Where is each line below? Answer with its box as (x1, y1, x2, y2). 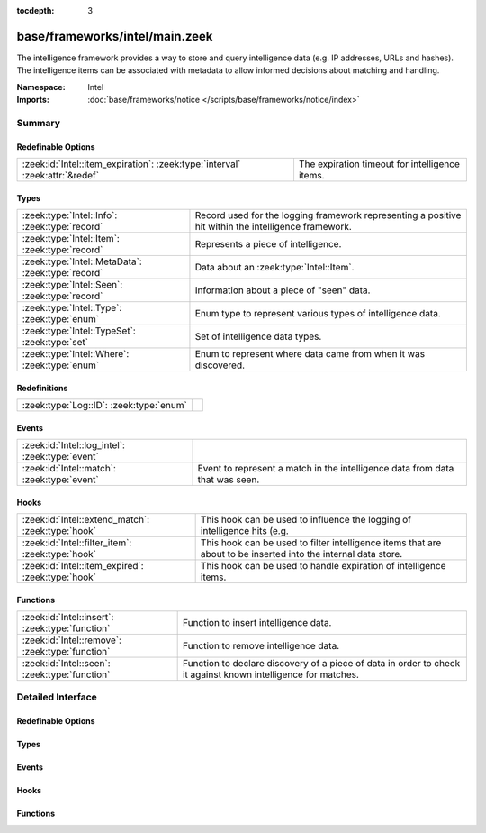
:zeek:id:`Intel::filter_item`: (22, 536, 132, 549)
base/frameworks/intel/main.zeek (16, 28, 213, 44)
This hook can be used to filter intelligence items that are (200, 536, 442, 549)
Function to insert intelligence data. (182, 617, 332, 629)
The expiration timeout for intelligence (298, 158, 461, 170)
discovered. (194, 359, 246, 371)
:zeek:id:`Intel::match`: (22, 462, 117, 475)
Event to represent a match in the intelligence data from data (197, 462, 454, 475)
